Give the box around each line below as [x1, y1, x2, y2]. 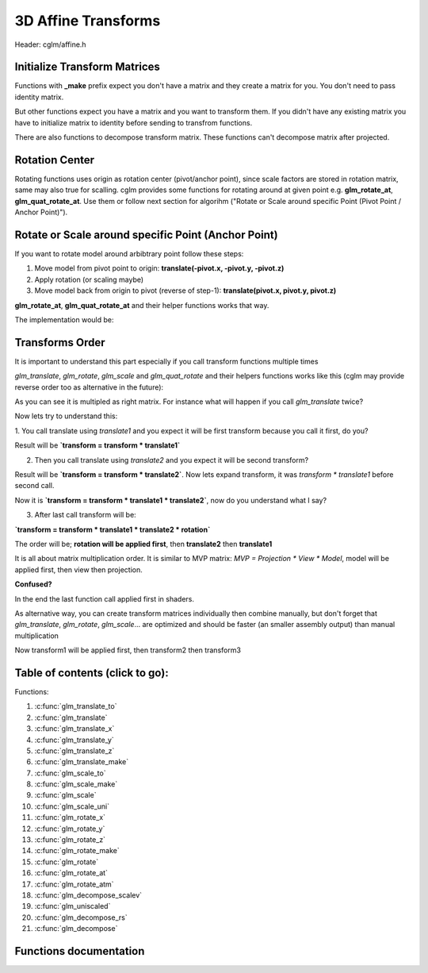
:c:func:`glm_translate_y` [34, 735, 114, 744]
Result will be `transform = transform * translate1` [14, 440, 181, 450]
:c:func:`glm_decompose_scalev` [34, 890, 143, 900]
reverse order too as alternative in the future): [14, 382, 164, 392]
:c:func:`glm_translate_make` [34, 757, 129, 767]
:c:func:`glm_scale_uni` [34, 802, 110, 811]
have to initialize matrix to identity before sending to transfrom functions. [14, 117, 253, 127]
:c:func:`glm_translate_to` [34, 702, 117, 711]
